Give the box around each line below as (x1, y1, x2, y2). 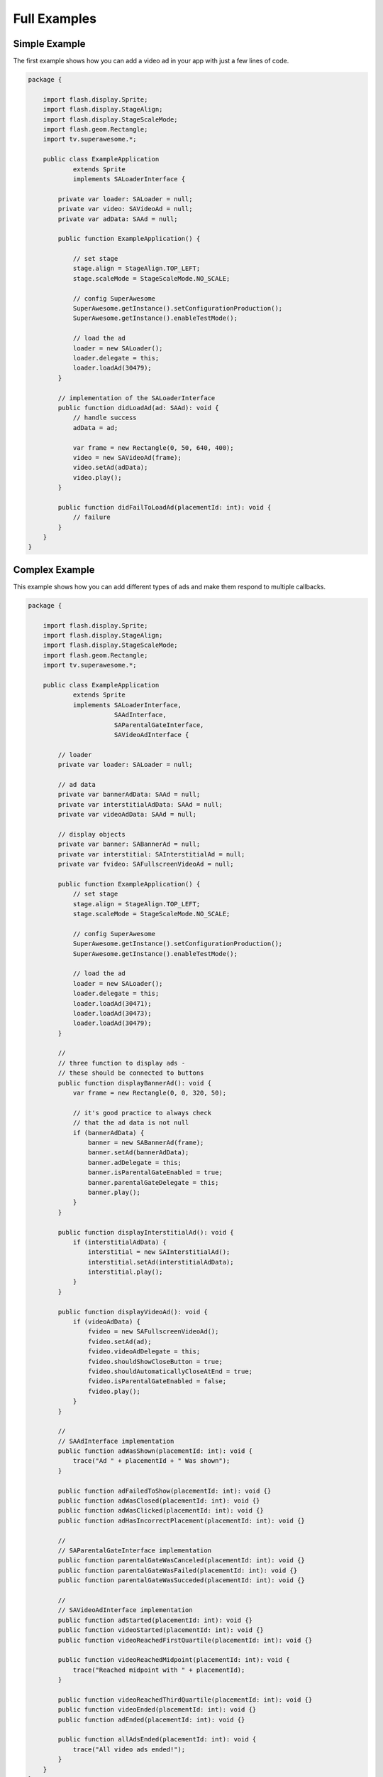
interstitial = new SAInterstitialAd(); (87, 1248, 231, 1256)
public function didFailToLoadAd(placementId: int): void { (57, 503, 272, 511)
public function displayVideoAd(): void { (57, 1308, 209, 1316)
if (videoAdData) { (72, 1318, 141, 1326)
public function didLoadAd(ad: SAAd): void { (57, 404, 219, 412)
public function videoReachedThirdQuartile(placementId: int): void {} (57, 1695, 313, 1704)
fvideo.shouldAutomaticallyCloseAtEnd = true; (87, 1367, 253, 1375)
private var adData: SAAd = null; (57, 215, 178, 223)
